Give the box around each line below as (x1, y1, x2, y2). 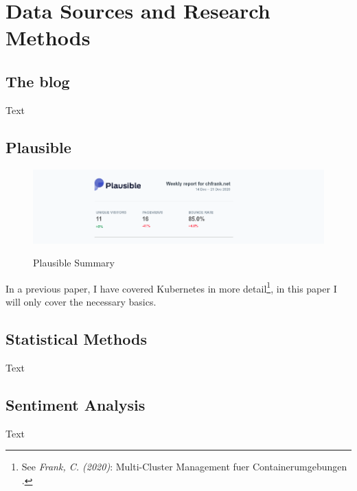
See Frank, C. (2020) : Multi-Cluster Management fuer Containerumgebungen (21, 459, 347, 474)
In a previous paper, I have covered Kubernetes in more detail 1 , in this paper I (5, 279, 337, 295)
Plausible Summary (33, 255, 115, 270)
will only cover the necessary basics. (5, 294, 157, 308)
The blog (5, 70, 70, 91)
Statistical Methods (5, 328, 147, 349)
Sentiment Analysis (5, 393, 146, 415)
